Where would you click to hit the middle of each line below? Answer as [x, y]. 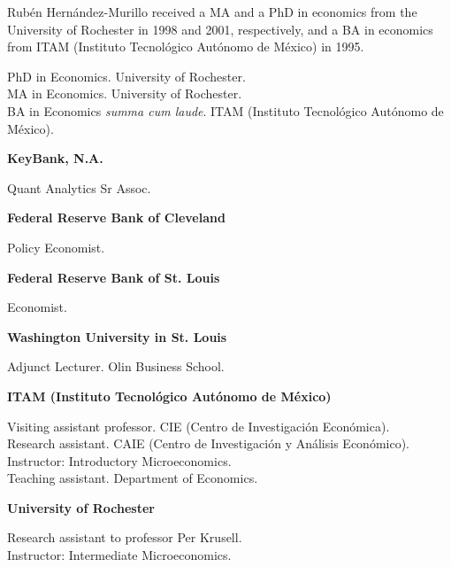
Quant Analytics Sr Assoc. [79, 187]
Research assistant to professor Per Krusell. [125, 537]
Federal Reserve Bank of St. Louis [114, 277]
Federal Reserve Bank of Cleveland [116, 217]
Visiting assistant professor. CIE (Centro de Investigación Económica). [199, 426]
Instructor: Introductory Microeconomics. [119, 460]
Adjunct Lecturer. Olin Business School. [116, 366]
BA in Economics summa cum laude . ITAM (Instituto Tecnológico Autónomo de [225, 110]
